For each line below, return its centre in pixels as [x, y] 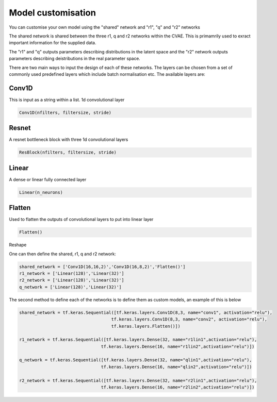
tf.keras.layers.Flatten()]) [146, 326]
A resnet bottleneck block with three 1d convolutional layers [69, 140]
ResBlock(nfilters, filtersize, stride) [68, 152]
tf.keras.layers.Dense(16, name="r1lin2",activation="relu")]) [178, 346]
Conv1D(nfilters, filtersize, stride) [65, 112]
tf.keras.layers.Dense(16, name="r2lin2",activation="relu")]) [178, 387]
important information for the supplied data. [53, 43]
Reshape [18, 245]
